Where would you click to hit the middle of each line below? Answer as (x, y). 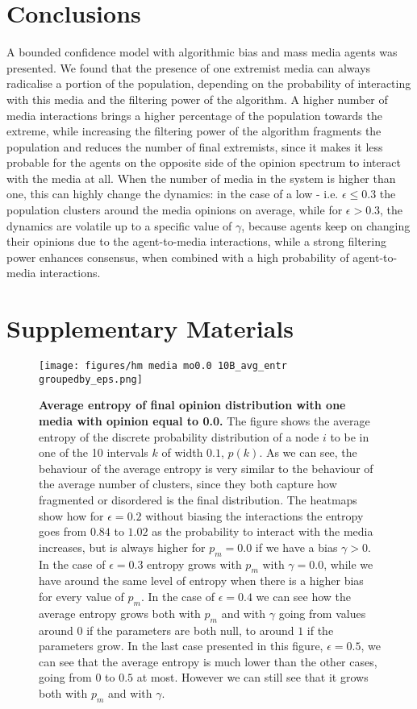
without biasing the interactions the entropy (254, 515)
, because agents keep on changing (326, 225)
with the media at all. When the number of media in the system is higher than (201, 178)
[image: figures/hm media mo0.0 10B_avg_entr (163, 366)
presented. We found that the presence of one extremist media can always (189, 67)
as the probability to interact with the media (263, 531)
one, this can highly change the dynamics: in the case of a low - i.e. (173, 194)
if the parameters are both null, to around (190, 630)
